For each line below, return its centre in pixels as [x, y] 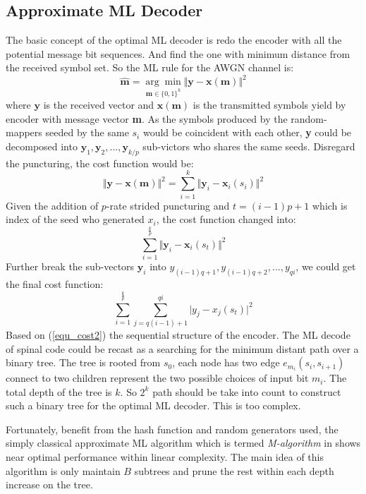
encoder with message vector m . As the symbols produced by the [147, 118]
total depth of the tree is [59, 391]
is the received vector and [99, 105]
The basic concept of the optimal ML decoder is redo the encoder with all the [174, 40]
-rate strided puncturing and [168, 205]
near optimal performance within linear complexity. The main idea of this [165, 457]
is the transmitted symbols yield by [269, 105]
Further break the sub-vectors [70, 266]
